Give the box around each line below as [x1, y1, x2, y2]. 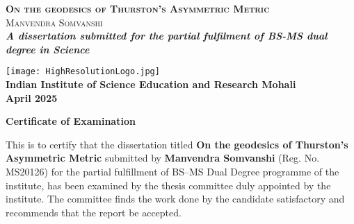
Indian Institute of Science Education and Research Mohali [6, 77, 296, 92]
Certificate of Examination [6, 114, 136, 128]
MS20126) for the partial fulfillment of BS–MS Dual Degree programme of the [6, 164, 339, 178]
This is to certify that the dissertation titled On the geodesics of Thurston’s [6, 137, 348, 151]
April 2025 [6, 90, 58, 105]
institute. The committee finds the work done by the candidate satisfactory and [6, 191, 345, 206]
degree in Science [6, 42, 90, 56]
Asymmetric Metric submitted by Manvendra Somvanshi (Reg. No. [6, 150, 320, 165]
